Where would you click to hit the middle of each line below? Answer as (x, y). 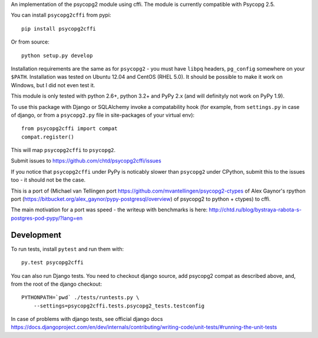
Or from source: (30, 42)
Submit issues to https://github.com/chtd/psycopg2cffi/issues (86, 161)
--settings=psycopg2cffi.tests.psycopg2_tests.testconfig (119, 306)
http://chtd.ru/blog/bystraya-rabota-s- (255, 210)
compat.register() (48, 137)
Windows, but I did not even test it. (53, 85)
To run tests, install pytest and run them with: (67, 249)
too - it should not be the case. (48, 180)
